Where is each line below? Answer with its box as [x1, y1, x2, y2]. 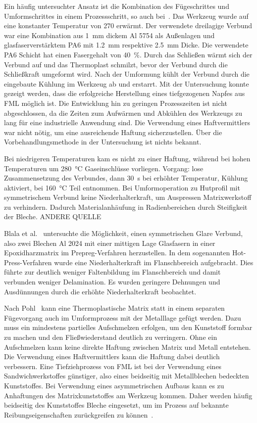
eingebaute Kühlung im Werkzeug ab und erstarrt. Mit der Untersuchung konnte [4, 78, 249, 89]
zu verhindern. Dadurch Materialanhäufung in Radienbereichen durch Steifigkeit [4, 201, 248, 212]
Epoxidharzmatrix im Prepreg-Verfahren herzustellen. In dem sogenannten [4, 247, 230, 258]
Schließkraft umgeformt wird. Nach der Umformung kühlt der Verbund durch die [4, 69, 250, 79]
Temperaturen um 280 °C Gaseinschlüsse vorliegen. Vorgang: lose [4, 163, 204, 173]
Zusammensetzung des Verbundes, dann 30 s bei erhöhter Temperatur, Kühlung [4, 173, 248, 183]
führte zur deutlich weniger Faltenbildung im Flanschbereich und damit [4, 267, 221, 277]
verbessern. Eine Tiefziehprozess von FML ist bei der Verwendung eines [4, 361, 222, 371]
